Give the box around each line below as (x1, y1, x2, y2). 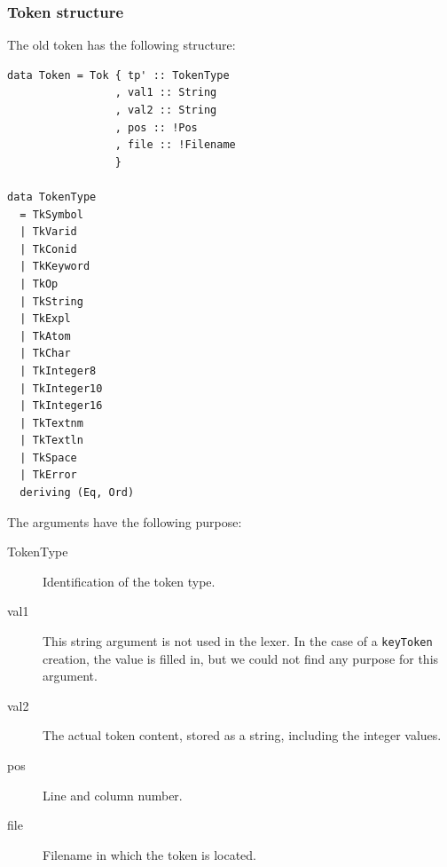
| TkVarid (20, 225, 77, 239)
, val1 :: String (114, 86, 217, 99)
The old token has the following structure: (7, 35, 236, 54)
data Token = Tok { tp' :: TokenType (7, 68, 230, 82)
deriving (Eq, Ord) (20, 486, 135, 500)
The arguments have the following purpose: (7, 512, 242, 531)
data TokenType (7, 190, 97, 203)
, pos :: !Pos (114, 121, 198, 134)
